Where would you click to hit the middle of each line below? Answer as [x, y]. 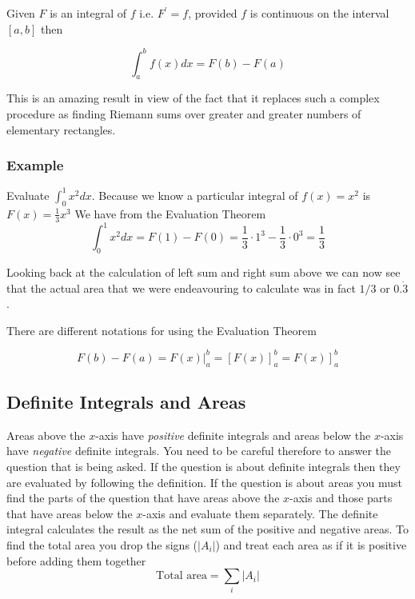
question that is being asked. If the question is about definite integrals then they [204, 466]
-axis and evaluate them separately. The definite [260, 513]
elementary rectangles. [61, 129]
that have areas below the [70, 513]
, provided [213, 13]
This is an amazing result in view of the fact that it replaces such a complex [193, 98]
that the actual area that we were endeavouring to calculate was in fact [181, 288]
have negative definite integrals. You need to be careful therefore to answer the [199, 451]
